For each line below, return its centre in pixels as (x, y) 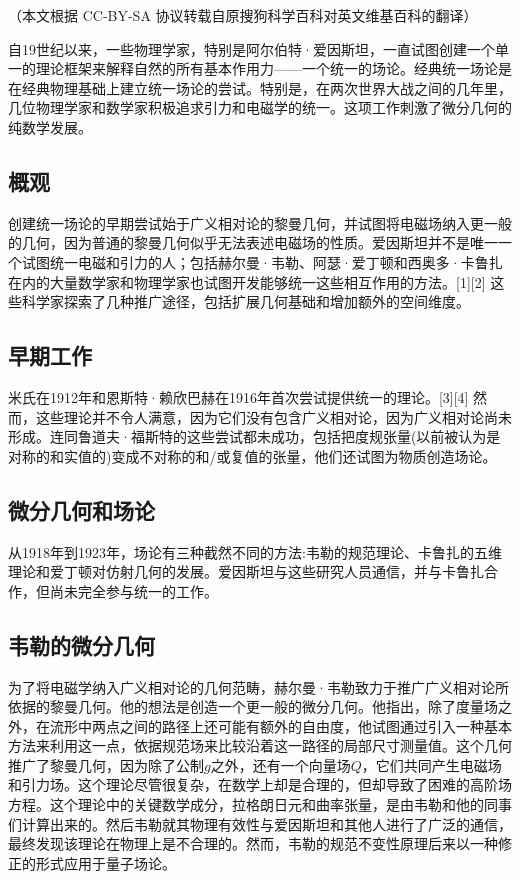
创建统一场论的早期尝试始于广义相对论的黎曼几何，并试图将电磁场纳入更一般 (260, 222)
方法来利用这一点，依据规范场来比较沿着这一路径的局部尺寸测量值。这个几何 (260, 745)
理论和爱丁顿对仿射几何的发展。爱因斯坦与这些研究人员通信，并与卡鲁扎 (246, 571)
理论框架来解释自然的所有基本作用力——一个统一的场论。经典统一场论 (266, 68)
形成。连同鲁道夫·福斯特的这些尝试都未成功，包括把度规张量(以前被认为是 (254, 436)
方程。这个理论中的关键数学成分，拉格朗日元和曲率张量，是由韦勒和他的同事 (260, 804)
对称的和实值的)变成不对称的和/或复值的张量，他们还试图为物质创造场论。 (252, 455)
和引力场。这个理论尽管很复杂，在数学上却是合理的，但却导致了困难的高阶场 (260, 784)
